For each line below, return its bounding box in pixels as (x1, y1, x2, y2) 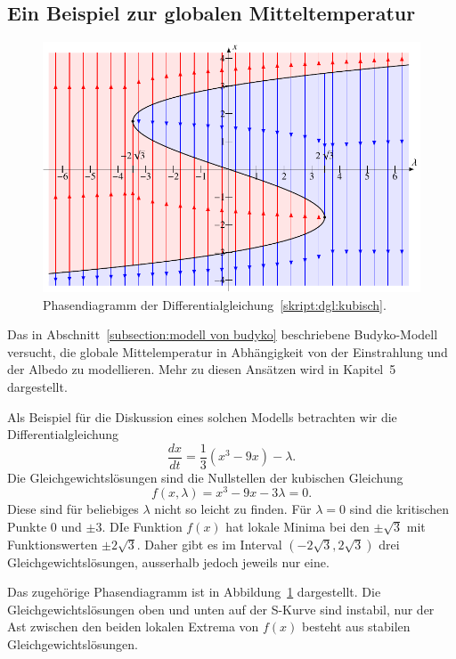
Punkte (7, 517, 47, 536)
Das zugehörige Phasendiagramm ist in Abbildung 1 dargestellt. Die (7, 582, 381, 601)
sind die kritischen (349, 500, 450, 518)
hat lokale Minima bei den (225, 517, 370, 536)
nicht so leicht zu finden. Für (154, 500, 312, 518)
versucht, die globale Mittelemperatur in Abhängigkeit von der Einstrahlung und (7, 342, 448, 361)
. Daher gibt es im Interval (136, 534, 282, 553)
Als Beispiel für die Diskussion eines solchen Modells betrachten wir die (7, 407, 397, 426)
